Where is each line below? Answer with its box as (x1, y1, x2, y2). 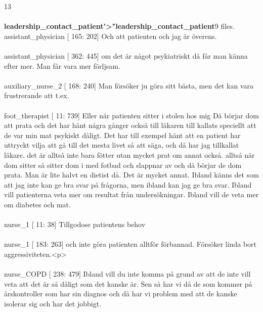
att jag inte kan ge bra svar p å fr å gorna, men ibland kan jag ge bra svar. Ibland (4, 179, 252, 190)
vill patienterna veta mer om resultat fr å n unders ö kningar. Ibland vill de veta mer (4, 189, 258, 200)
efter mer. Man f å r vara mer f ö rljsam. (4, 60, 120, 71)
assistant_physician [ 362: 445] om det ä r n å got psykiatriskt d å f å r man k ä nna (4, 50, 248, 61)
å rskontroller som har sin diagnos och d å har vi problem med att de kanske (4, 288, 237, 299)
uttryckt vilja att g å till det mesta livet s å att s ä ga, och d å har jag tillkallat (4, 140, 239, 150)
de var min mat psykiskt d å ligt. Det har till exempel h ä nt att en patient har (4, 129, 241, 140)
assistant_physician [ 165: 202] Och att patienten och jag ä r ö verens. (4, 30, 217, 41)
